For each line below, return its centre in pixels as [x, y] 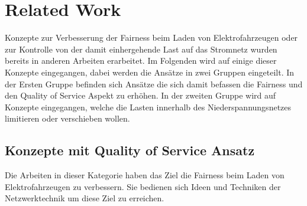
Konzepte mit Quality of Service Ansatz [130, 150]
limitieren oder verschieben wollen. [67, 118]
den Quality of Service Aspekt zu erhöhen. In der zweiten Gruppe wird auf [140, 95]
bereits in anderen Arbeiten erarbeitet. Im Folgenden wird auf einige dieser [141, 61]
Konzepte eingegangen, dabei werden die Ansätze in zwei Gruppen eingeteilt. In [150, 72]
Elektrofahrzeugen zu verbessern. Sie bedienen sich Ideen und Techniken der [143, 186]
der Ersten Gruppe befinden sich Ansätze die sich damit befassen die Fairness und [154, 84]
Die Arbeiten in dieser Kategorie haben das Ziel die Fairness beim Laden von [145, 175]
